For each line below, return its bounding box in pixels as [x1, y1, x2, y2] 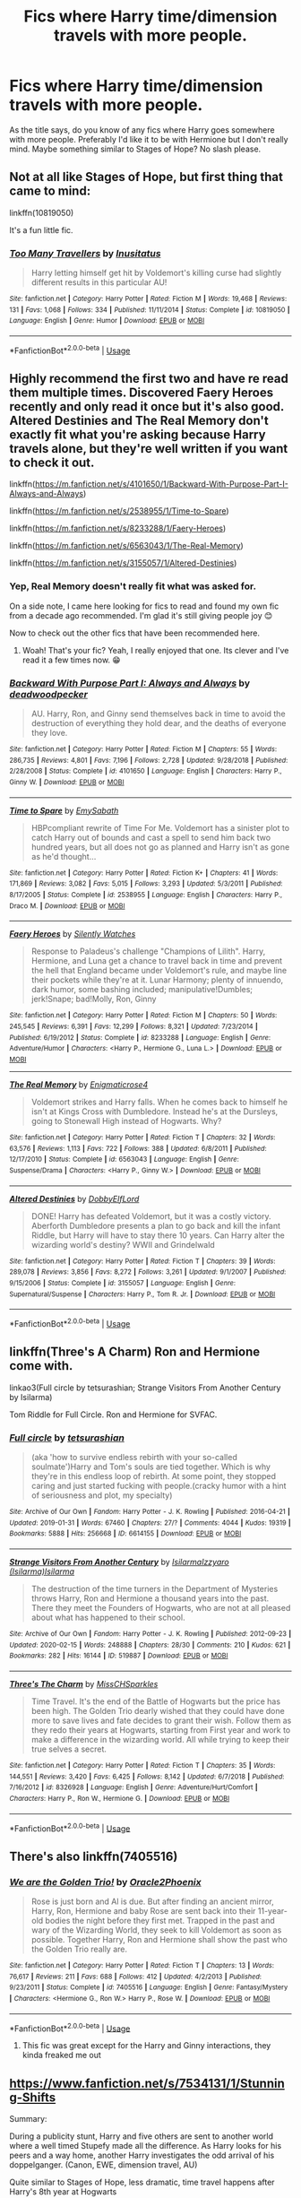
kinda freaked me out [21, 2050, 101, 2061]
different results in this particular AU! [30, 277, 168, 288]
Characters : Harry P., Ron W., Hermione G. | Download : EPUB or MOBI [9, 1794, 230, 1803]
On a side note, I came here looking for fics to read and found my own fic [9, 601, 279, 611]
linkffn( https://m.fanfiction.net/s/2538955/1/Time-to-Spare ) [9, 506, 230, 516]
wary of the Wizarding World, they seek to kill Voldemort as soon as [30, 1925, 282, 1935]
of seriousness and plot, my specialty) [30, 1490, 173, 1501]
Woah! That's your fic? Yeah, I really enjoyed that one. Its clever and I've [21, 645, 289, 655]
